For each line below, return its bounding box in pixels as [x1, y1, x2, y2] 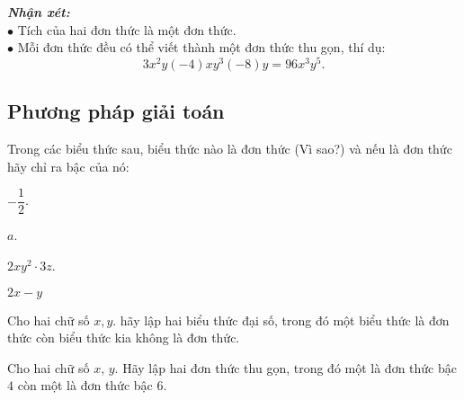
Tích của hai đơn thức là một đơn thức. [17, 20, 236, 39]
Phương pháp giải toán [7, 97, 225, 125]
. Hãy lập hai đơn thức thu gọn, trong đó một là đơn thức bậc [114, 358, 457, 377]
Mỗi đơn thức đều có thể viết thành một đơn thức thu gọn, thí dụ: [17, 38, 386, 57]
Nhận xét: [7, 3, 70, 21]
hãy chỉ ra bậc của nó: [7, 156, 129, 175]
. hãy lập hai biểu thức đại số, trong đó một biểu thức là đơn [112, 310, 450, 329]
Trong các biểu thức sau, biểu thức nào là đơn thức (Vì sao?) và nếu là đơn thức [7, 139, 452, 158]
